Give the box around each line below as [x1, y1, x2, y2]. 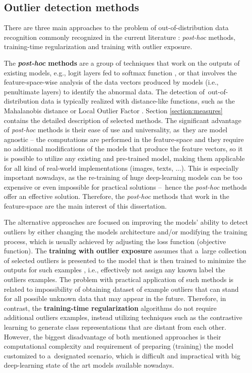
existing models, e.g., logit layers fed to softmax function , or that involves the [4, 67, 237, 77]
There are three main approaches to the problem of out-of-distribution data [4, 22, 229, 33]
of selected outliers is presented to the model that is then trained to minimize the [4, 255, 246, 265]
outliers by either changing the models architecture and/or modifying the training [4, 227, 248, 237]
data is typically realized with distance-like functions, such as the [41, 96, 235, 106]
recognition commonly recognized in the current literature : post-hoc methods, [4, 32, 235, 42]
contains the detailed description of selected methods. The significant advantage [4, 115, 241, 125]
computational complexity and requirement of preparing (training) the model [4, 341, 234, 351]
